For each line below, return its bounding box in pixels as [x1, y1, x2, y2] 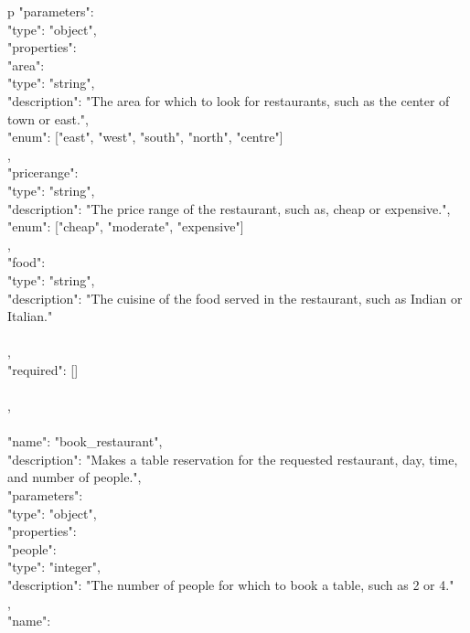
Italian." [7, 306, 53, 326]
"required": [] [7, 359, 79, 379]
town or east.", [7, 109, 89, 128]
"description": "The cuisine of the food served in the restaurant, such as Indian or [7, 288, 463, 307]
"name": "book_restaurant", [7, 432, 163, 451]
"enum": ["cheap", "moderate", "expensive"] [7, 217, 244, 236]
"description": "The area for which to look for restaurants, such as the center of [7, 91, 450, 110]
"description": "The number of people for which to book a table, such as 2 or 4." [7, 575, 454, 594]
